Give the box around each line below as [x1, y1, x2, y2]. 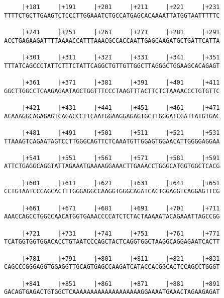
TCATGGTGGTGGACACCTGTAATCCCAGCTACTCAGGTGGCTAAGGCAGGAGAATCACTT [4, 238, 220, 246]
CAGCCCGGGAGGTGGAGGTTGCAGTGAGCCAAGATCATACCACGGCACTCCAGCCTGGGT [4, 263, 220, 271]
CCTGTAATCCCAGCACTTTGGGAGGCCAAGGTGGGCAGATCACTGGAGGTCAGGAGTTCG [4, 188, 220, 195]
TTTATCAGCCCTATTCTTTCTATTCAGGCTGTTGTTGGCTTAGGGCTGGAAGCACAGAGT [4, 62, 220, 69]
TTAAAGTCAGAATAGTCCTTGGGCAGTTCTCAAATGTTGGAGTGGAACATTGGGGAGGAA [4, 137, 220, 145]
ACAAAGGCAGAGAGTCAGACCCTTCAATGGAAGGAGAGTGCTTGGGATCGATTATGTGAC [4, 112, 220, 120]
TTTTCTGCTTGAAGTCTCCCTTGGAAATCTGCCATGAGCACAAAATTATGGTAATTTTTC [4, 12, 220, 19]
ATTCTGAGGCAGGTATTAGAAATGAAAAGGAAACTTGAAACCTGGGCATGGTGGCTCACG [4, 163, 220, 170]
